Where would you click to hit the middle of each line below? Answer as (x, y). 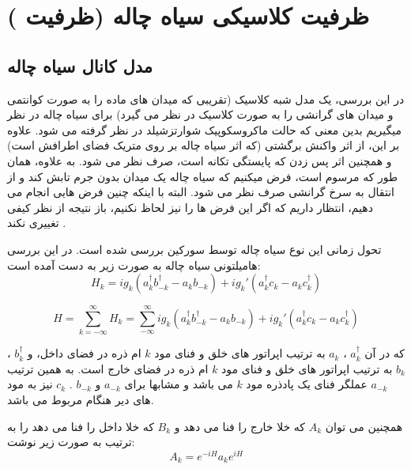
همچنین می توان (364, 426)
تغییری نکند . (37, 223)
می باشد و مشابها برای (179, 384)
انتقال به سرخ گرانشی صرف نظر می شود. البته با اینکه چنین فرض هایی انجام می (201, 192)
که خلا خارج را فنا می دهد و (239, 426)
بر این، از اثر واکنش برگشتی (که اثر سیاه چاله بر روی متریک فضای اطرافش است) (204, 145)
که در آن (385, 353)
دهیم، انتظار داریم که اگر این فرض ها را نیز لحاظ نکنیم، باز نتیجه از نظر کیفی (190, 207)
